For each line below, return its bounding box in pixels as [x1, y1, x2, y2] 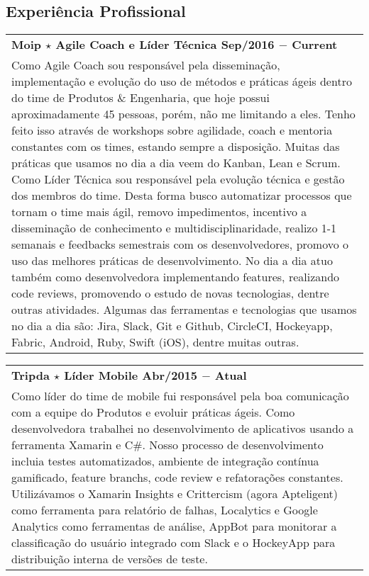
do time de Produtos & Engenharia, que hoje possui [11, 89, 270, 106]
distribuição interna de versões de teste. [11, 550, 208, 567]
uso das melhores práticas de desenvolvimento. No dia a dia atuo [11, 252, 333, 269]
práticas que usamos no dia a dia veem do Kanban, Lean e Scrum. [11, 154, 341, 171]
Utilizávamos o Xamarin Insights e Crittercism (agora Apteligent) [11, 485, 338, 502]
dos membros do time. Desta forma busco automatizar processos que [11, 187, 352, 204]
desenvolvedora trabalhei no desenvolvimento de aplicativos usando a [11, 420, 354, 437]
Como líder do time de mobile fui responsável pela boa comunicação [11, 388, 349, 405]
